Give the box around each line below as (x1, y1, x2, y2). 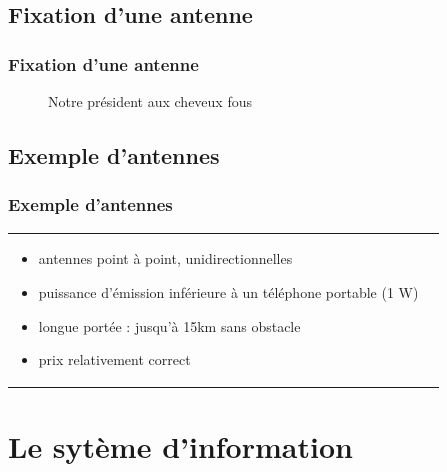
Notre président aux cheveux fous (48, 91, 253, 111)
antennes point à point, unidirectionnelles (38, 248, 293, 269)
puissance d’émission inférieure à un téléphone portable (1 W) (38, 281, 419, 302)
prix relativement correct (38, 349, 191, 370)
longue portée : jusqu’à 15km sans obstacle (38, 315, 301, 336)
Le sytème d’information (8, 426, 353, 467)
